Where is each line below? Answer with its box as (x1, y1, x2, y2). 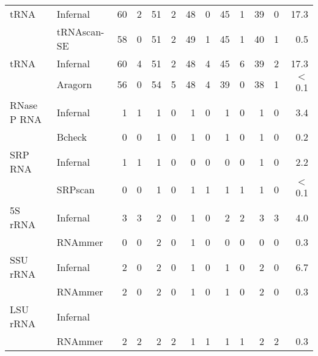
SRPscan (56, 182, 95, 196)
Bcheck (56, 130, 87, 144)
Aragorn (56, 77, 92, 91)
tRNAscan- (56, 24, 105, 39)
